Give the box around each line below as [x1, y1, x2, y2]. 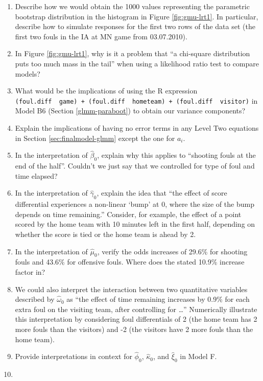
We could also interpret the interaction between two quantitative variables [15, 283, 248, 294]
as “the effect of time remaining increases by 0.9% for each [66, 294, 250, 304]
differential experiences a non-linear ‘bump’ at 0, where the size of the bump [15, 199, 254, 209]
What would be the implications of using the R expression [15, 85, 198, 96]
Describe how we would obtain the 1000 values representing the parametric [15, 1, 250, 11]
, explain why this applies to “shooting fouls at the [97, 150, 256, 160]
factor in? [15, 266, 45, 277]
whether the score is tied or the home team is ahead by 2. [15, 228, 196, 239]
